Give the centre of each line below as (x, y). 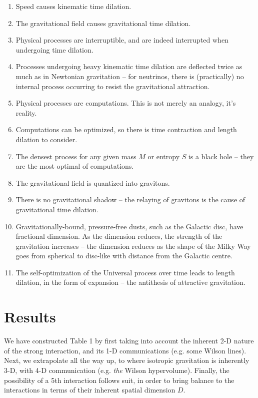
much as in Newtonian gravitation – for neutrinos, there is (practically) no (130, 76)
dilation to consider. (46, 139)
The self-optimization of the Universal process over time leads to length (125, 272)
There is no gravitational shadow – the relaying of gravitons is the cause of (130, 200)
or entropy (164, 156)
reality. (26, 112)
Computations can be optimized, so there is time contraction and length (126, 129)
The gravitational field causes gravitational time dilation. (103, 23)
